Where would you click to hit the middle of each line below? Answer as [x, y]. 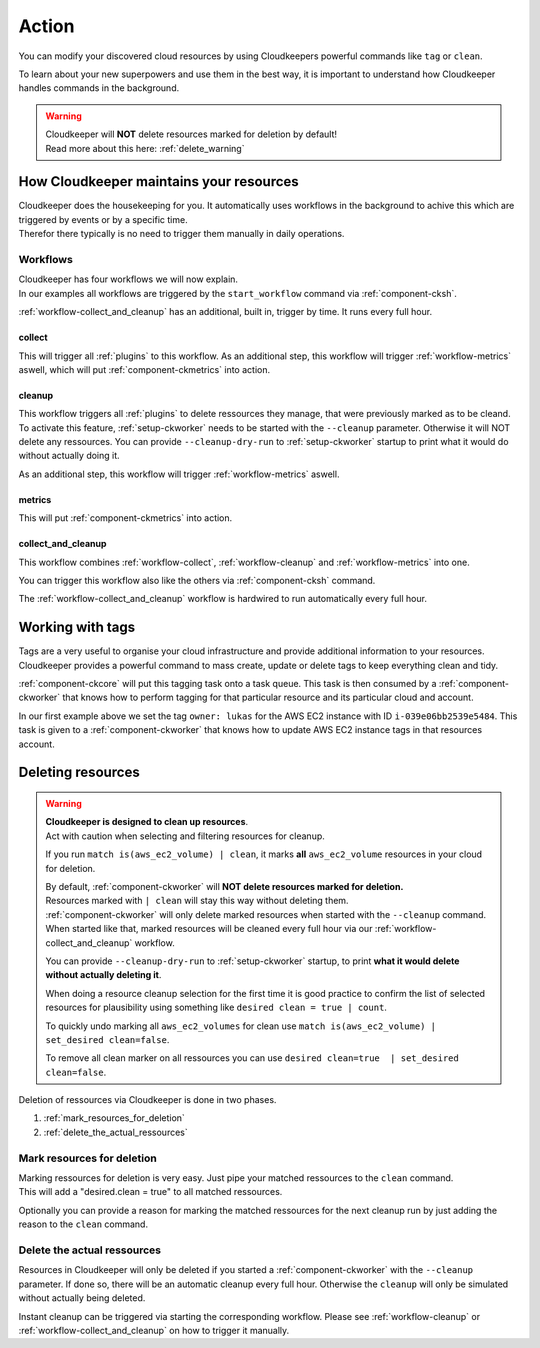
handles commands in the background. [99, 88]
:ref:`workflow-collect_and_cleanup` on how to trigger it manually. [154, 1330]
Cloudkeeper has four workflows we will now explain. [128, 279]
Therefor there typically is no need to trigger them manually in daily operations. [181, 234]
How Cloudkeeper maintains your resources [158, 181]
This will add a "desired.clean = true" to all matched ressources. [150, 1192]
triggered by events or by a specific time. [103, 219]
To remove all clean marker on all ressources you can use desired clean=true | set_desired [252, 1058]
